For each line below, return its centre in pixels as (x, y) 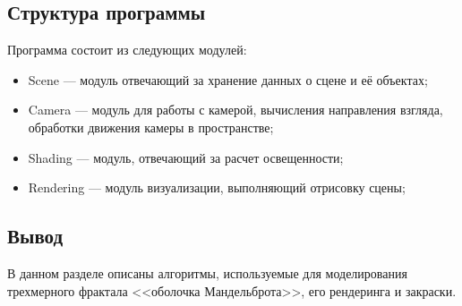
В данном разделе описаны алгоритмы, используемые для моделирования (207, 272)
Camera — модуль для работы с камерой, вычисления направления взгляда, (235, 110)
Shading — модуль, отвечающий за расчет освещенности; (186, 157)
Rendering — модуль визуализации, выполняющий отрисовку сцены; (217, 187)
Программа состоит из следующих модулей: (127, 50)
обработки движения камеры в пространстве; (151, 127)
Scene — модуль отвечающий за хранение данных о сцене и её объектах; (228, 79)
